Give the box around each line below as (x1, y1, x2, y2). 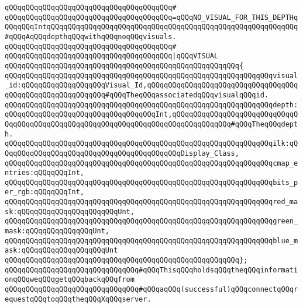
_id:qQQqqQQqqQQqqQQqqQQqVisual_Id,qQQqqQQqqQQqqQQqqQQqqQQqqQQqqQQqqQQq (5, 81, 298, 90)
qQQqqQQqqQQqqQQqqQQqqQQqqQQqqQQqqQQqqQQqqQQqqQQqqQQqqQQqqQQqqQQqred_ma (5, 198, 298, 206)
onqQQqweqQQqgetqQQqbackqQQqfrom (5, 275, 135, 284)
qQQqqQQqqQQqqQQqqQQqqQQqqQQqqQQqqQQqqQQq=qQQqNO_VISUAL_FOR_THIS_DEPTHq (5, 13, 298, 22)
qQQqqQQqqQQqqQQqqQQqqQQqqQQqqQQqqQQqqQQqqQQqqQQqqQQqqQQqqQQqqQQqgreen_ (5, 217, 298, 226)
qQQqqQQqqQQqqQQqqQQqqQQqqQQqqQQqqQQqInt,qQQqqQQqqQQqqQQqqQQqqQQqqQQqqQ (5, 110, 298, 119)
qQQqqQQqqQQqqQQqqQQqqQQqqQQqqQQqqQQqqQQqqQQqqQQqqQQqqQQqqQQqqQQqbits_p (5, 178, 298, 187)
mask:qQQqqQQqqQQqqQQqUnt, (5, 227, 109, 236)
